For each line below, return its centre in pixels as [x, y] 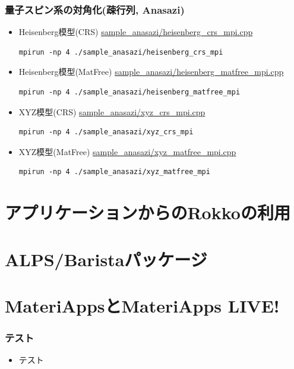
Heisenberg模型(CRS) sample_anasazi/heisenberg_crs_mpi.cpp [136, 32]
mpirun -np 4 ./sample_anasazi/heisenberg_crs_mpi [121, 52]
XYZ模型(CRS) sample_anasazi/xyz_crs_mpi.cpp [112, 111]
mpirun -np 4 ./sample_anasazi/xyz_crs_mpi [106, 132]
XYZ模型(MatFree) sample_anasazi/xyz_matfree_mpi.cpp [127, 151]
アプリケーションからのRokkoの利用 [148, 212]
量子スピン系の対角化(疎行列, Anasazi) [95, 9]
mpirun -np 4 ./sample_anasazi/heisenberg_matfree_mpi [129, 92]
